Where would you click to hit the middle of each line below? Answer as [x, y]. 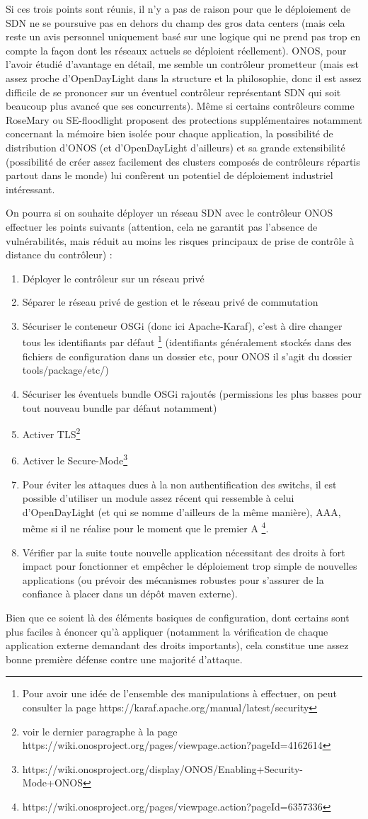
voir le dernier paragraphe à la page [100, 731]
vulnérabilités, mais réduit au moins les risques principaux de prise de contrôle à [180, 240]
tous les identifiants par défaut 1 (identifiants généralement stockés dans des [187, 341]
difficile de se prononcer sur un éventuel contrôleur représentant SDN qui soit [173, 92]
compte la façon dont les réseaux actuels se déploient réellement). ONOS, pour [176, 50]
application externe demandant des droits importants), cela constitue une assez [177, 645]
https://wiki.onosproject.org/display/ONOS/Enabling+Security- [162, 768]
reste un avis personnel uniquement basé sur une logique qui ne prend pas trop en [183, 36]
